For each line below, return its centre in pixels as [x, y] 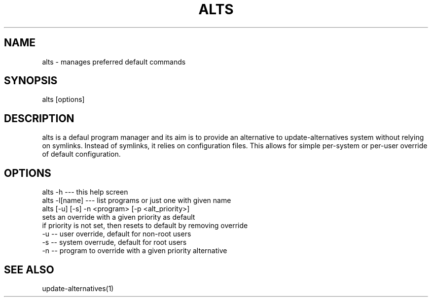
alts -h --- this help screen [85, 192]
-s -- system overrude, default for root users [114, 242]
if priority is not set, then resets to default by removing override [145, 226]
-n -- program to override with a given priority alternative [135, 251]
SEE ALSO [29, 269]
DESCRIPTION [39, 118]
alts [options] [63, 100]
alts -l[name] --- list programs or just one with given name [137, 201]
